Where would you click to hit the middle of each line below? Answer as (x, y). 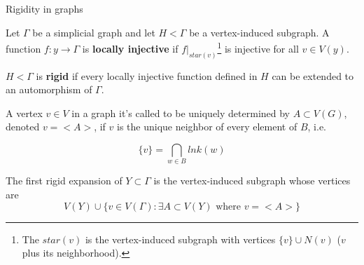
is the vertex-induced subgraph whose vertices (252, 181)
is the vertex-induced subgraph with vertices (180, 239)
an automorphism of (49, 89)
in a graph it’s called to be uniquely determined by (181, 113)
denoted (23, 127)
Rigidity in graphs (44, 8)
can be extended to (313, 75)
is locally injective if (130, 48)
